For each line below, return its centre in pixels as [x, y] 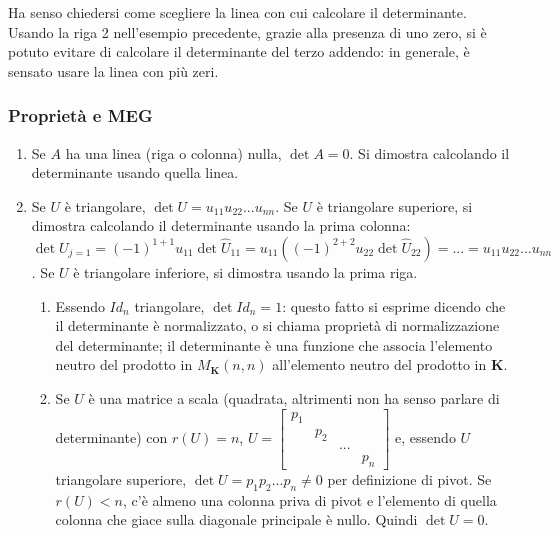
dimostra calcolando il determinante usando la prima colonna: [221, 225]
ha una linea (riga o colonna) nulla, [173, 152]
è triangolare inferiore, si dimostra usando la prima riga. [245, 271]
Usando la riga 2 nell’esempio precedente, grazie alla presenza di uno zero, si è [247, 31]
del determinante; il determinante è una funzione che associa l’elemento [274, 344]
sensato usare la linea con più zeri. [113, 70]
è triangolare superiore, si [394, 205]
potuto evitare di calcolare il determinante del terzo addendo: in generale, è [239, 51]
